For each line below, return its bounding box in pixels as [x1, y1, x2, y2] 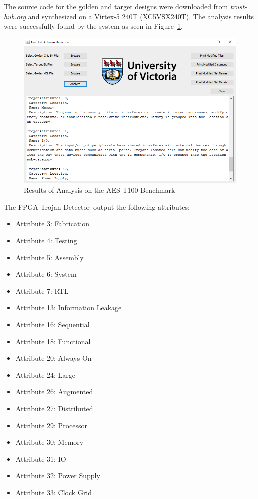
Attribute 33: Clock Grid [15, 487, 92, 497]
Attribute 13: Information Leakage [15, 302, 122, 313]
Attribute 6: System [15, 269, 77, 279]
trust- [230, 1, 247, 11]
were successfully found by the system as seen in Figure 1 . [4, 21, 183, 31]
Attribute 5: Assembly [15, 252, 84, 262]
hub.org [4, 11, 26, 21]
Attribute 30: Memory [15, 437, 84, 447]
